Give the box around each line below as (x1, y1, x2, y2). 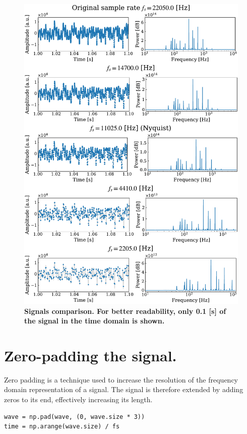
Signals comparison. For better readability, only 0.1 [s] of (24, 305, 226, 316)
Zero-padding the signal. (4, 345, 177, 365)
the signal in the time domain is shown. (24, 315, 165, 326)
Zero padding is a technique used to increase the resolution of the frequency (4, 374, 238, 385)
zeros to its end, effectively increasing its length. (4, 394, 153, 405)
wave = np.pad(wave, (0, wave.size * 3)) (4, 413, 145, 420)
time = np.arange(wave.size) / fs (4, 423, 120, 430)
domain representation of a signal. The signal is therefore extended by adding (4, 384, 243, 395)
